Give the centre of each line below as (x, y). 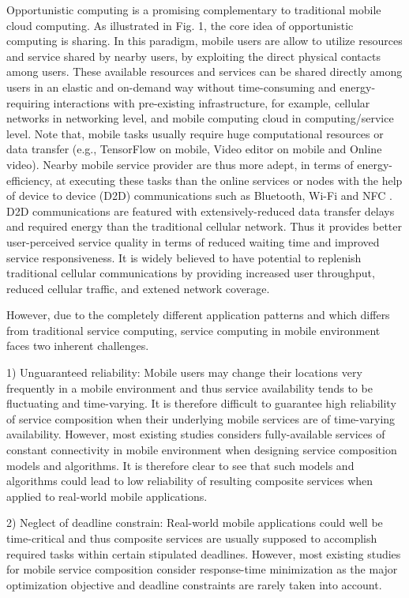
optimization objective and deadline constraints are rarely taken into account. (194, 584)
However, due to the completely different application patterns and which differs (198, 315)
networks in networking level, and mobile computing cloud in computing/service (200, 118)
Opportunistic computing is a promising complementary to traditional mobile (194, 9)
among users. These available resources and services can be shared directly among (204, 71)
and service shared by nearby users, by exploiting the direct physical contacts (193, 56)
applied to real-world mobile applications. (107, 496)
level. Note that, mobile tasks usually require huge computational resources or (195, 133)
